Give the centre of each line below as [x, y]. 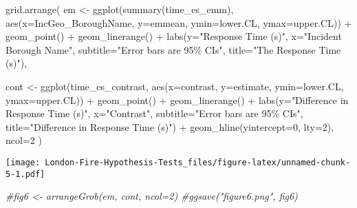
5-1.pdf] [25, 174]
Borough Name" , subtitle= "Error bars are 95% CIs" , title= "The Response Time [173, 49]
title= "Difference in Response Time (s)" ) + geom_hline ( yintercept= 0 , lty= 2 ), [170, 126]
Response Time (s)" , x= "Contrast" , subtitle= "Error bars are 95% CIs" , [154, 113]
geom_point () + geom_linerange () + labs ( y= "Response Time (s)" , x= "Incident [174, 36]
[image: [23, 162]
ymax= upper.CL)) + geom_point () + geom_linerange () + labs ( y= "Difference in [177, 100]
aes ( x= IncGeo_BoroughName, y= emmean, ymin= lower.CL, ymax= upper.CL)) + [179, 22]
